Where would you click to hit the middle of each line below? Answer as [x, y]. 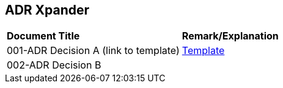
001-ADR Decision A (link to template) [93, 51]
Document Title [43, 36]
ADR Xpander [47, 10]
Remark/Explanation [230, 36]
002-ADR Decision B [54, 65]
